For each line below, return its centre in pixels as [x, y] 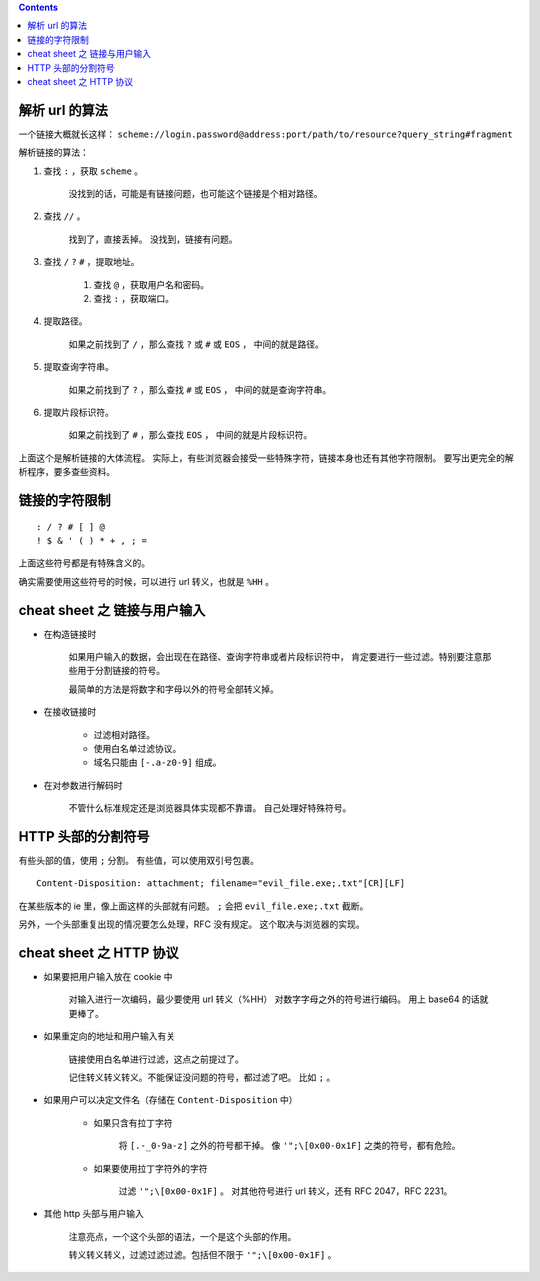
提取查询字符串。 [78, 367]
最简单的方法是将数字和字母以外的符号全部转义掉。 [173, 689]
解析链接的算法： [53, 152]
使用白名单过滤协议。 [137, 748]
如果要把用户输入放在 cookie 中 [108, 977]
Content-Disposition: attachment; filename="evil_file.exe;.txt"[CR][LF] [221, 883]
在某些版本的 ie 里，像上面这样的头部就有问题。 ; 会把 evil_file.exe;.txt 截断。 [193, 906]
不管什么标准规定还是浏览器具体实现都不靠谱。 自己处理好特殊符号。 [210, 808]
